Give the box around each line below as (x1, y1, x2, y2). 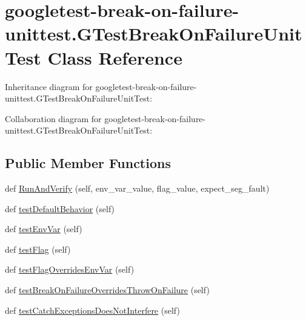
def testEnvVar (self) (5, 222, 82, 235)
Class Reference (47, 45, 182, 70)
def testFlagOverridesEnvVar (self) (5, 263, 135, 276)
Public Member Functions (5, 154, 171, 172)
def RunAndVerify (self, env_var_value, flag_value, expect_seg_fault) (5, 182, 270, 195)
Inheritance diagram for (5, 80, 93, 92)
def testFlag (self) (5, 242, 71, 255)
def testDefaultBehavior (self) (5, 202, 115, 215)
